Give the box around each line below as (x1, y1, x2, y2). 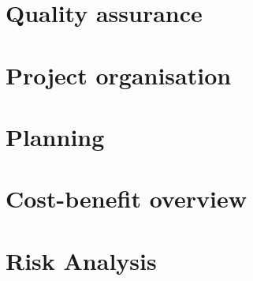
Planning (6, 120, 105, 152)
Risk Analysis (6, 244, 157, 276)
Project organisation (6, 58, 232, 91)
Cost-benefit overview (6, 182, 247, 215)
